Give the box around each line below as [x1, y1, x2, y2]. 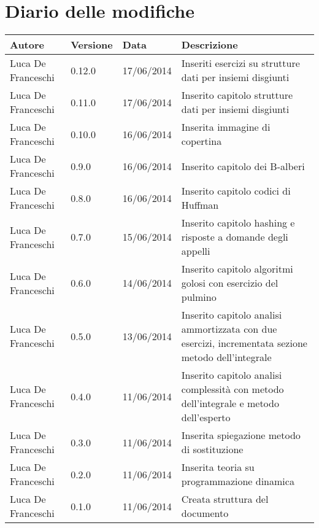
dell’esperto [181, 410, 231, 425]
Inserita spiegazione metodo [181, 428, 301, 443]
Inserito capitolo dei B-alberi [181, 158, 305, 173]
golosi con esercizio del [181, 276, 279, 290]
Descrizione [181, 37, 238, 52]
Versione [71, 37, 113, 52]
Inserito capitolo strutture [181, 88, 293, 103]
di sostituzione [181, 442, 244, 457]
